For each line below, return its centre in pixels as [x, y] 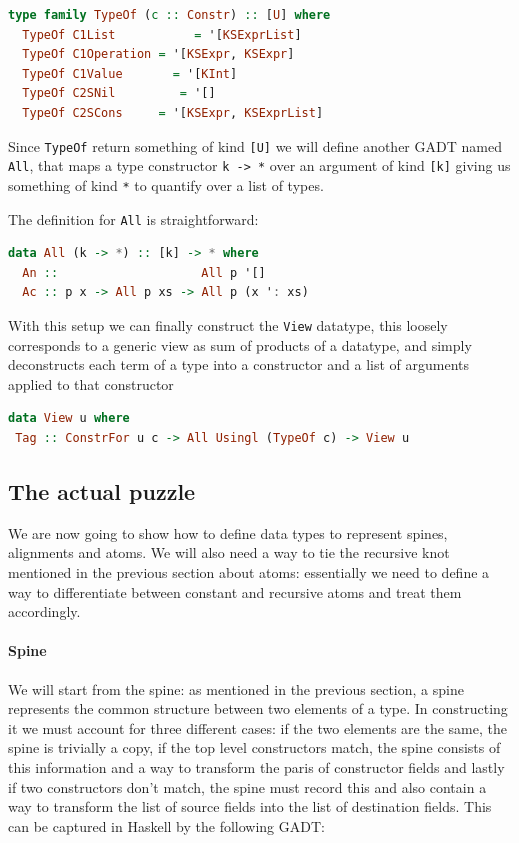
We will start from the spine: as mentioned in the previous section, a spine [236, 688]
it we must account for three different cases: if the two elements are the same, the [257, 727]
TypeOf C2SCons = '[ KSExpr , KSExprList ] [173, 112]
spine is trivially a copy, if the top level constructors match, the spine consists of [254, 747]
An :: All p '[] [144, 272]
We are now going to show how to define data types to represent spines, [228, 532]
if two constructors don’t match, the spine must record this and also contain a [247, 786]
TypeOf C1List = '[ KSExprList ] [162, 34]
